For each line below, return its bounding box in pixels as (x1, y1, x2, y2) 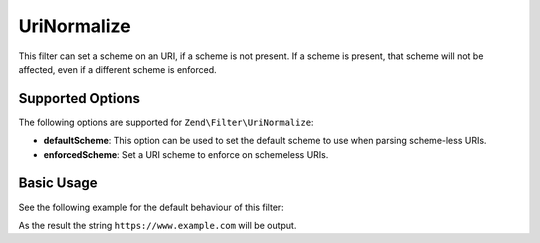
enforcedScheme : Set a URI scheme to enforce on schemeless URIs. (43, 148, 329, 160)
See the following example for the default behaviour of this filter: (18, 201, 284, 213)
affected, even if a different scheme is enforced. (18, 63, 217, 75)
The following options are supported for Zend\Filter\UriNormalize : (18, 116, 314, 128)
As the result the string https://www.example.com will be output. (18, 219, 297, 231)
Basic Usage (18, 175, 98, 192)
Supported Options (18, 90, 140, 107)
